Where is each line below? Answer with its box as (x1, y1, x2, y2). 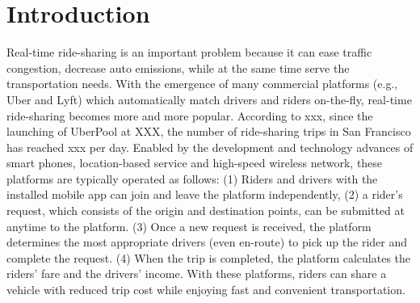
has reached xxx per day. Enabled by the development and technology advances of (6, 138, 414, 155)
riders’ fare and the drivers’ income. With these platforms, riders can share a (6, 265, 387, 282)
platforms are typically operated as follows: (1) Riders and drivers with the (6, 170, 378, 187)
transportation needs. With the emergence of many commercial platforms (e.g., (6, 75, 398, 92)
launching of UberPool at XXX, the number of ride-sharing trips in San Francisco (6, 123, 411, 140)
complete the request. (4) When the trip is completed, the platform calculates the (6, 249, 411, 266)
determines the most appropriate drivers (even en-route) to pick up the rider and (6, 234, 407, 250)
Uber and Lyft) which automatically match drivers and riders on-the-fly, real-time (6, 90, 412, 107)
